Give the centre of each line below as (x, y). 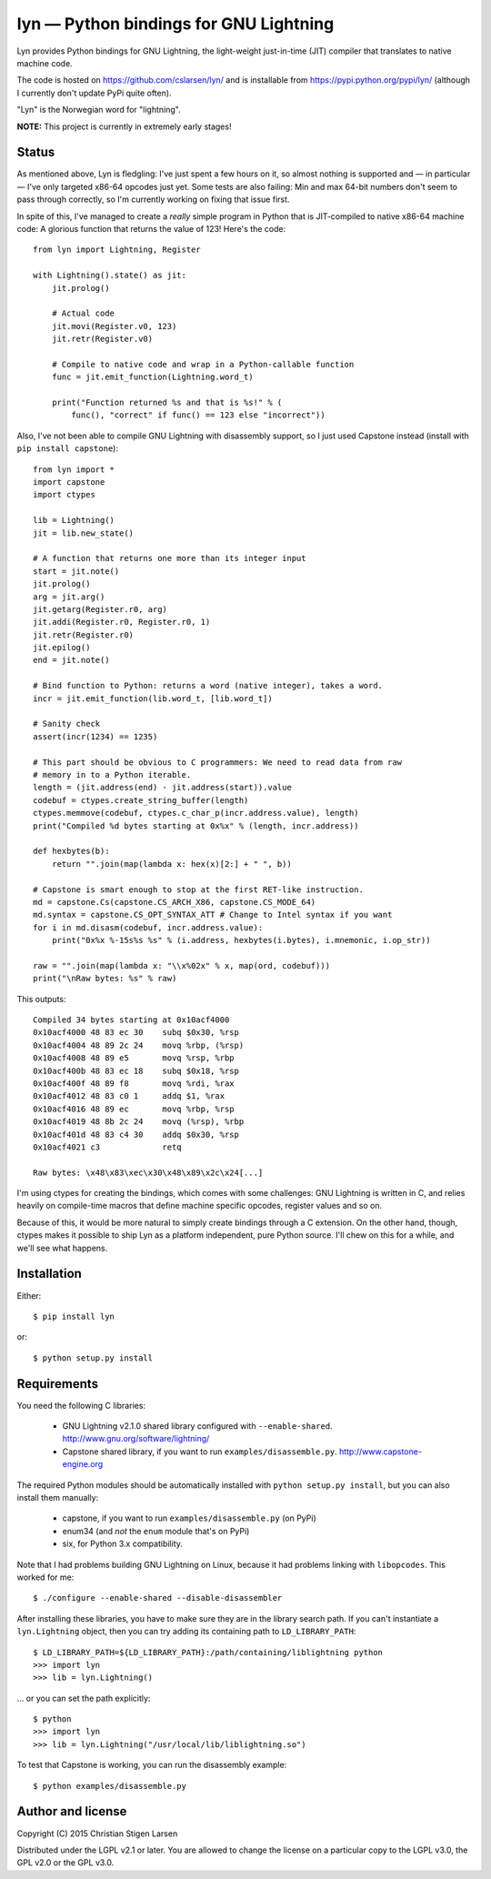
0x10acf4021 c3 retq (107, 1147)
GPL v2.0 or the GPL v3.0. (65, 1863)
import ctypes (64, 495)
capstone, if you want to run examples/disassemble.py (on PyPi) (190, 1518)
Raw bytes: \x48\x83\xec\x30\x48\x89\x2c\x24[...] (148, 1172)
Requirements (58, 1384)
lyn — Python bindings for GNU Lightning (175, 24)
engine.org (83, 1464)
